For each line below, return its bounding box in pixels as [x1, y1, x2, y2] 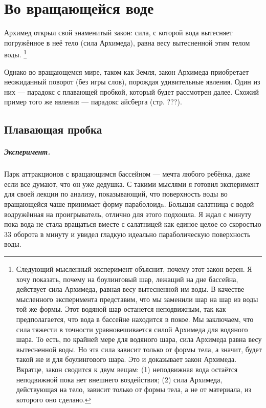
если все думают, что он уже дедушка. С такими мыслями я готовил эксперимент [4, 178, 259, 189]
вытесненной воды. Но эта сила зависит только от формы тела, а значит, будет [16, 343, 262, 354]
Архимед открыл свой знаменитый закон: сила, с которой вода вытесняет [4, 27, 233, 38]
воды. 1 [4, 48, 27, 59]
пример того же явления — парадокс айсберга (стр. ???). [4, 96, 182, 107]
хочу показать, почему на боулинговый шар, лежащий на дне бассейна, [16, 273, 238, 284]
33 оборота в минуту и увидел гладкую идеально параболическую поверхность [4, 228, 251, 239]
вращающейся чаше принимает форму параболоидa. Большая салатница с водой [4, 199, 254, 209]
